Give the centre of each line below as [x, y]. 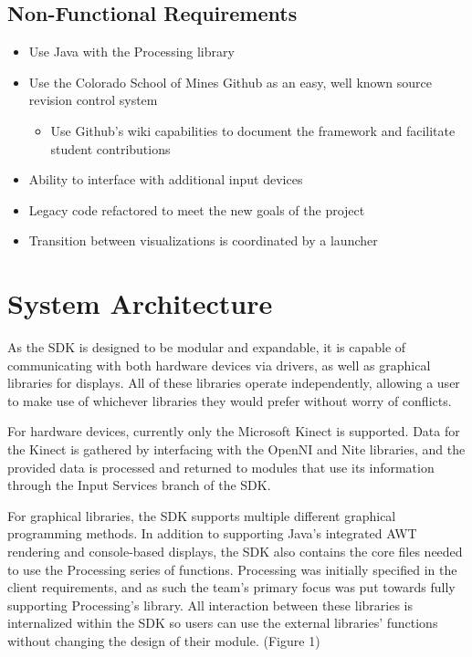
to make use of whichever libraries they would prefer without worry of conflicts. [230, 400]
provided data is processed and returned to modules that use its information [221, 467]
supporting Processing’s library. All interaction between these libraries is [210, 605]
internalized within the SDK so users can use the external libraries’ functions [223, 623]
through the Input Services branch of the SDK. [139, 485]
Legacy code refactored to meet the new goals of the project [197, 209]
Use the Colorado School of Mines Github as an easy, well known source [230, 82]
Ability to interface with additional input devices [166, 179]
